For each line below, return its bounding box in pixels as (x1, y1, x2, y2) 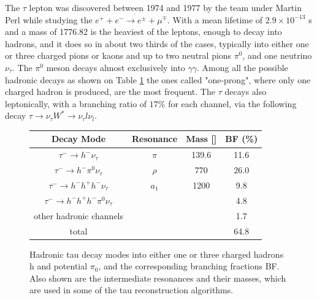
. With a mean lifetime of (167, 13, 263, 26)
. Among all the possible (197, 61, 288, 73)
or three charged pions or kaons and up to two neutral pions (5, 49, 232, 62)
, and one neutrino (242, 49, 312, 62)
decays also (224, 85, 267, 98)
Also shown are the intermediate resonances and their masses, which (29, 271, 286, 284)
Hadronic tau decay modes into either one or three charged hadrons (29, 247, 284, 260)
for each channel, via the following (168, 97, 297, 110)
